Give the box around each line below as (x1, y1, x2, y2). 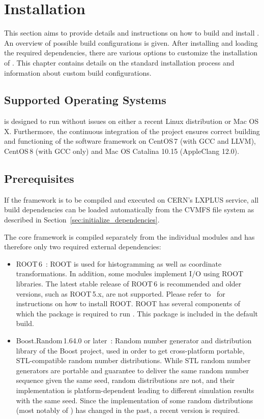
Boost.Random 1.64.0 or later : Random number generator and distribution (16, 335, 252, 345)
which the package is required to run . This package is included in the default (16, 308, 258, 318)
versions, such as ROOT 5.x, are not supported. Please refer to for (16, 288, 225, 299)
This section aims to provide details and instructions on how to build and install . (4, 27, 259, 38)
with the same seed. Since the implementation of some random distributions (16, 395, 253, 405)
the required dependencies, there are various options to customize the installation (4, 47, 257, 58)
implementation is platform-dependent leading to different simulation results (16, 384, 254, 395)
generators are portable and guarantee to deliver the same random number (16, 365, 249, 375)
